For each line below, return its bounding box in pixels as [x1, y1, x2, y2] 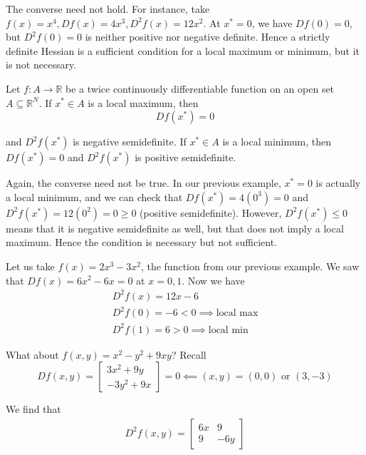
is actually [315, 175, 361, 190]
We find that [6, 402, 61, 416]
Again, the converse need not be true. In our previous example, [6, 175, 281, 190]
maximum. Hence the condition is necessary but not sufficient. [6, 235, 278, 250]
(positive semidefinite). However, [140, 205, 282, 220]
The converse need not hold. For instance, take [6, 1, 210, 16]
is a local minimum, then [222, 134, 331, 149]
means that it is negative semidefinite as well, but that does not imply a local [6, 220, 344, 235]
